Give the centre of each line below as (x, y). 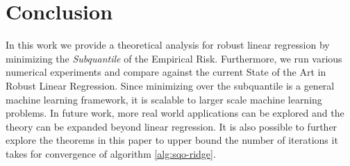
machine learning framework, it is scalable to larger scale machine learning (164, 99)
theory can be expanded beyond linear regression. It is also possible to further (172, 126)
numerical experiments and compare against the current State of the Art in (166, 72)
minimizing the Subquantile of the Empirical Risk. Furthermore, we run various (174, 58)
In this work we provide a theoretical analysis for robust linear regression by (168, 45)
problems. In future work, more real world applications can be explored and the (175, 113)
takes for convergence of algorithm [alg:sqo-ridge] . (111, 153)
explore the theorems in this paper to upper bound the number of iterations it (172, 140)
